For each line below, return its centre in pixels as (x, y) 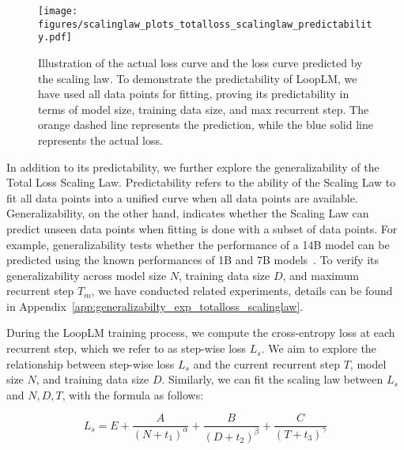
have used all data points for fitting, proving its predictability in (194, 94)
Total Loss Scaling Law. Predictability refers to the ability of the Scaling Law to (201, 182)
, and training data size (93, 379)
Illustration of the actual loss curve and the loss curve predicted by (200, 62)
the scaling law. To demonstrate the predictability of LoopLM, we (198, 78)
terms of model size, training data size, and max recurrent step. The (204, 109)
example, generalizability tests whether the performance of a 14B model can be (198, 244)
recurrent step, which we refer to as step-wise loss (126, 348)
